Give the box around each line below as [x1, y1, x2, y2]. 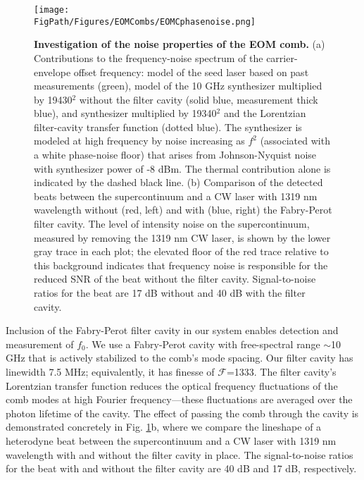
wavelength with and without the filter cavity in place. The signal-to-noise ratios [6, 447, 353, 462]
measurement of [6, 336, 74, 351]
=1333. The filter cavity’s [226, 364, 337, 379]
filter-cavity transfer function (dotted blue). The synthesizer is [34, 119, 302, 134]
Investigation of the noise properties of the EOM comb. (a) [34, 37, 325, 51]
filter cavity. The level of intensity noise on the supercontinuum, [34, 216, 310, 231]
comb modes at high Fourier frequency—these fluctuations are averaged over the [6, 392, 353, 407]
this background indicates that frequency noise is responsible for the [34, 257, 328, 272]
